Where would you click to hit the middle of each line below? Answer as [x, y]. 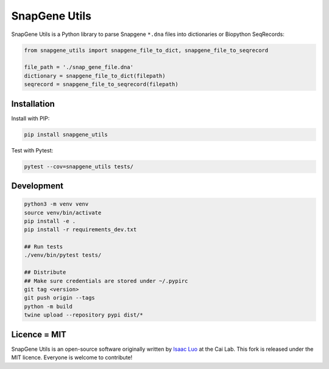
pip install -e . [50, 221]
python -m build [48, 306]
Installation [33, 104]
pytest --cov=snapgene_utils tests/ [79, 167]
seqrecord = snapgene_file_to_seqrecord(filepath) [101, 84]
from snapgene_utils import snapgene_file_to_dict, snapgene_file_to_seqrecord [146, 50]
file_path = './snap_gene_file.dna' [79, 67]
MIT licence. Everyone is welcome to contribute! [72, 357]
